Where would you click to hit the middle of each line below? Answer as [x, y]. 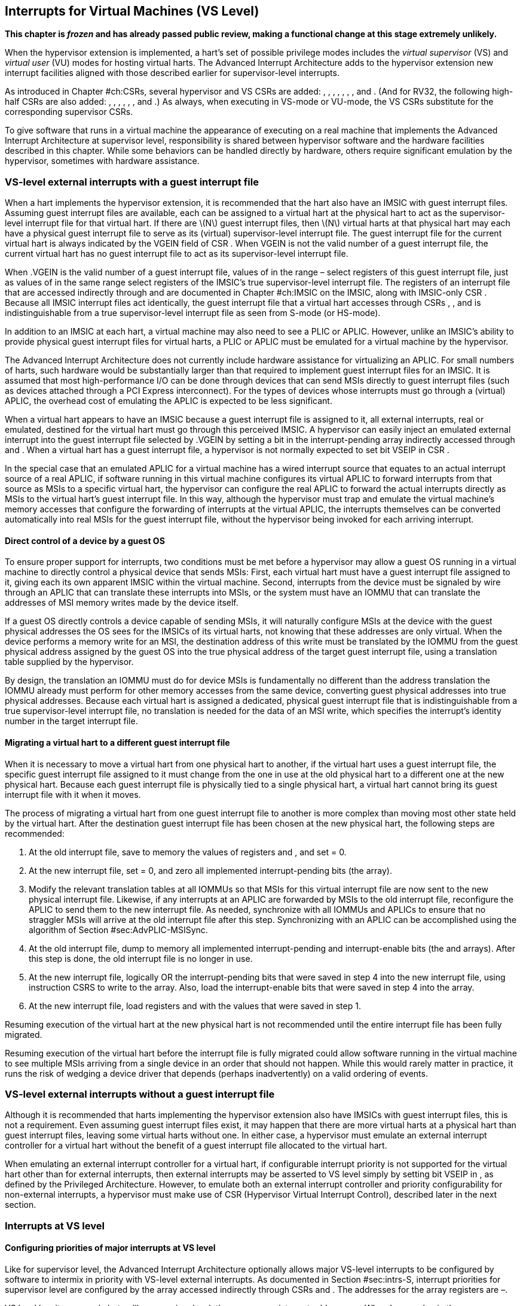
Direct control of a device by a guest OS [85, 540]
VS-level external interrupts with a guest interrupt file [132, 182]
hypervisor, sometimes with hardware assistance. [102, 161]
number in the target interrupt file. [71, 721]
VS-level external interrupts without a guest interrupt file [140, 1094]
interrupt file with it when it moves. [73, 794]
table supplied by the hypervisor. [69, 662]
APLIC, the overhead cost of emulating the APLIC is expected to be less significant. [169, 401]
